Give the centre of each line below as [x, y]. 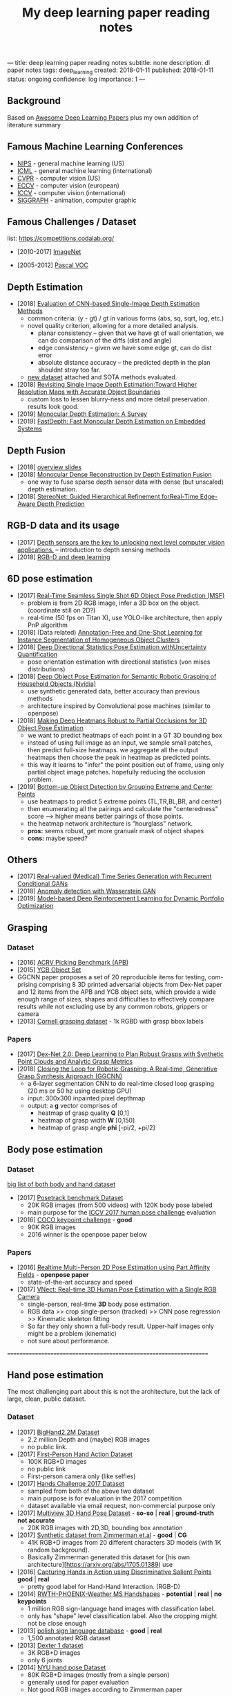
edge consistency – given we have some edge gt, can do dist [125, 348]
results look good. [53, 407]
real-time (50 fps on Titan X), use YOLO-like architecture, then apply [125, 617]
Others [22, 860]
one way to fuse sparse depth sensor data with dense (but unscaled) [126, 482]
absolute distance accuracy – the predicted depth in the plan [124, 363]
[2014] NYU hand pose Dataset [61, 1667]
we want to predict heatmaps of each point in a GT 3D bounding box [125, 735]
